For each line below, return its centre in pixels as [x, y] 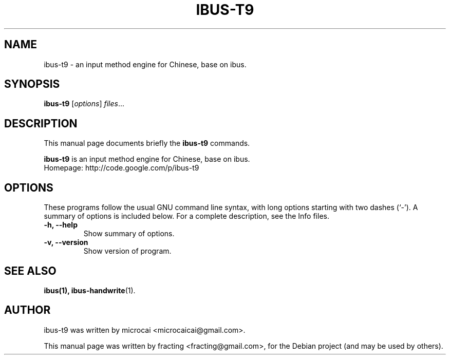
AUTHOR [27, 310]
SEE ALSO [30, 271]
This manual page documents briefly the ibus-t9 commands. [147, 143]
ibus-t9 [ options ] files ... [84, 104]
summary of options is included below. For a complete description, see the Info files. [186, 216]
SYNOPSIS [32, 84]
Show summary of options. [129, 234]
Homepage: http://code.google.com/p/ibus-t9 [121, 168]
